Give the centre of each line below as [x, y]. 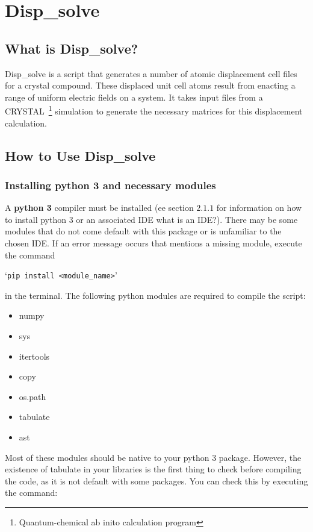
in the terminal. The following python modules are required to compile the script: [155, 295]
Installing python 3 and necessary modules [110, 185]
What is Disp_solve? [72, 48]
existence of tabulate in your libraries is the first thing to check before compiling [153, 469]
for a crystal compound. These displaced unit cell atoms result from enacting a [150, 85]
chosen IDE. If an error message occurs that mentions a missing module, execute [153, 243]
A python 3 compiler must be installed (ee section [99, 208]
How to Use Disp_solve [80, 155]
